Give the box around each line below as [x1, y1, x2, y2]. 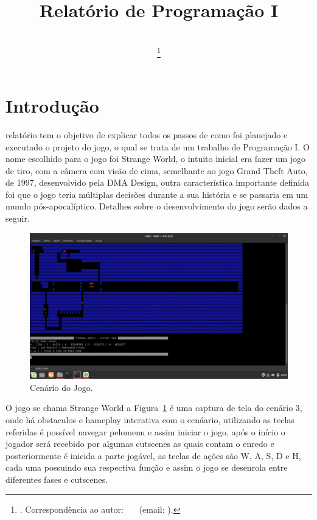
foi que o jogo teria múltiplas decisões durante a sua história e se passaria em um [5, 188, 308, 200]
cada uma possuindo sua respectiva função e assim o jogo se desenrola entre [5, 461, 288, 474]
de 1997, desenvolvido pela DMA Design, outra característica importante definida [5, 176, 309, 189]
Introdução [5, 93, 99, 118]
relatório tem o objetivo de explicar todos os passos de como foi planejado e [5, 128, 288, 141]
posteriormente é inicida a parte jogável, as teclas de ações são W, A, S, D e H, [5, 449, 301, 462]
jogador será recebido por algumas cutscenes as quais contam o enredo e [5, 437, 274, 450]
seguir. [5, 212, 30, 225]
